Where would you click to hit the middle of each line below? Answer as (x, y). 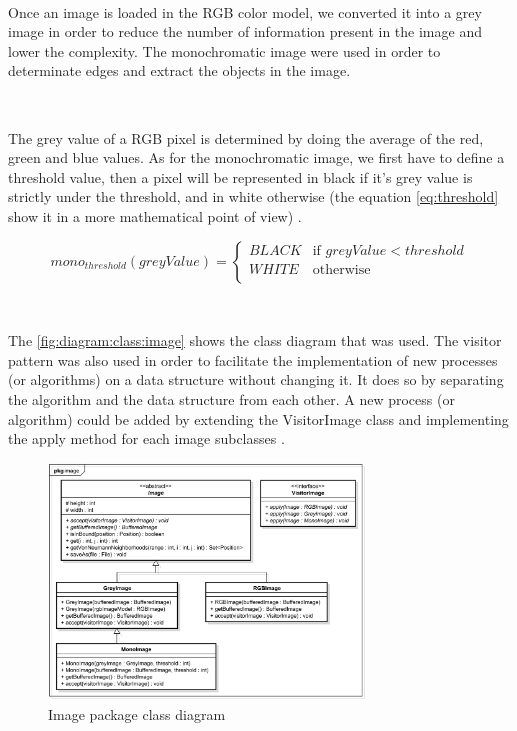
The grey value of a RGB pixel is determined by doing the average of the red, (246, 137)
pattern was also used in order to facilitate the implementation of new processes (253, 359)
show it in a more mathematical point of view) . (155, 215)
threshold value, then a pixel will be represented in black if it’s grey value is (240, 176)
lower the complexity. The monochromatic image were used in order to (224, 50)
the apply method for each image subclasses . (146, 438)
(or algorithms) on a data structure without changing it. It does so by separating (256, 379)
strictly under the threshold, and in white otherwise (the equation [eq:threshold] (253, 196)
